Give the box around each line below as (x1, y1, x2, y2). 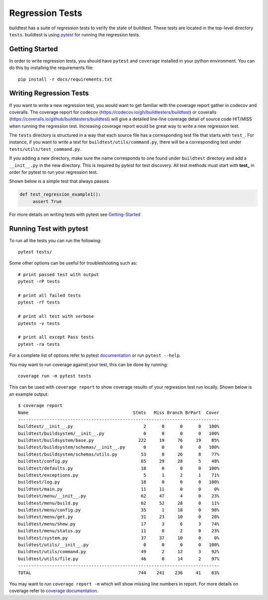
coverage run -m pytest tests (18, 373, 92, 379)
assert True (32, 199, 62, 204)
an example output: (9, 391, 49, 397)
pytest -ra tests (18, 341, 60, 347)
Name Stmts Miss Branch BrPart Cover (18, 409, 220, 415)
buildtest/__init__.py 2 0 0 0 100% (18, 423, 220, 429)
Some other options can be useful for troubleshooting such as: (9, 260, 137, 266)
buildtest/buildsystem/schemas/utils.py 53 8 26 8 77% (18, 451, 220, 457)
